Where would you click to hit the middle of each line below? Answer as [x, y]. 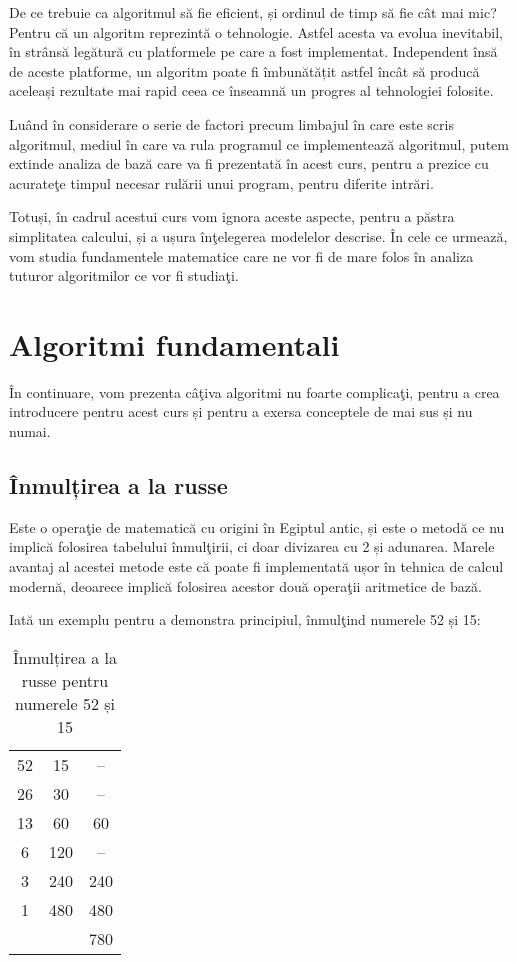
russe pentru [65, 680]
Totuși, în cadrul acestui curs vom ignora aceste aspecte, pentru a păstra [232, 216]
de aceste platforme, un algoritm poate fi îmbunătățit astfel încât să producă [244, 70]
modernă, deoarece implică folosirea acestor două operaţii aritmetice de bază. [245, 585]
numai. [30, 431]
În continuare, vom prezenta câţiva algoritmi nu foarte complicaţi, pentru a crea [254, 391]
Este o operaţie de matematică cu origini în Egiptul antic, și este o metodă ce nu [257, 526]
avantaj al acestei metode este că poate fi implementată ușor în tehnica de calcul [256, 566]
